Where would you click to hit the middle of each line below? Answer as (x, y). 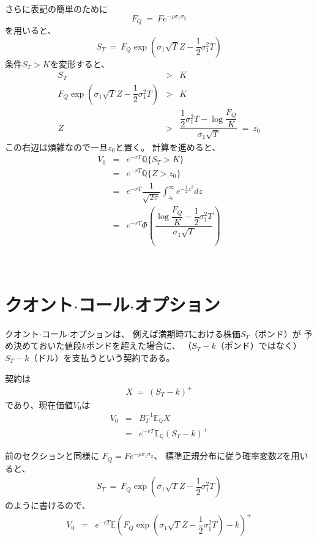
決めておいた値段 (47, 345)
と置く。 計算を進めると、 (168, 147)
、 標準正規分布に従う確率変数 (215, 456)
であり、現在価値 (39, 404)
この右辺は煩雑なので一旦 (56, 147)
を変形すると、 (80, 63)
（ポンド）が (275, 333)
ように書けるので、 (52, 505)
